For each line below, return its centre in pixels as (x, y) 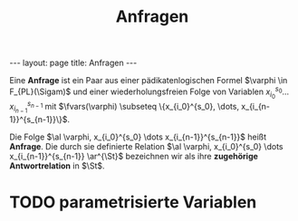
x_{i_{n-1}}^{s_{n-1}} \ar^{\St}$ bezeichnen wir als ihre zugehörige (134, 156)
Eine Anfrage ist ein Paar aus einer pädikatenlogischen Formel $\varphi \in (149, 81)
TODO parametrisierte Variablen (133, 202)
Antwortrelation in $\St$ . (57, 166)
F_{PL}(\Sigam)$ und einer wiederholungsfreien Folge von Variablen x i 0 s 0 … (149, 92)
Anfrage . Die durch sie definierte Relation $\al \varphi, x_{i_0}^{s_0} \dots (146, 146)
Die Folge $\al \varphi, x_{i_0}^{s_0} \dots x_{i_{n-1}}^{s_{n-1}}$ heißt (138, 137)
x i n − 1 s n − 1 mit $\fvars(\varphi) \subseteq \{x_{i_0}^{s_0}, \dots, (125, 107)
